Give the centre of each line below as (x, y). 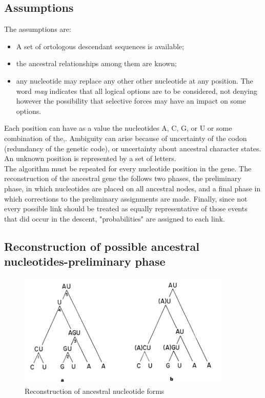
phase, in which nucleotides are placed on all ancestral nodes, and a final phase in (132, 188)
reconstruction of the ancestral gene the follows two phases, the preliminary (123, 178)
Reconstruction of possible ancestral (102, 246)
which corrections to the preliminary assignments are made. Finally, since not (126, 198)
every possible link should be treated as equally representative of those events (126, 208)
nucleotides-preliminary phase (85, 261)
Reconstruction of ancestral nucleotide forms (95, 391)
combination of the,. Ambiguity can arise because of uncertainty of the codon (126, 138)
